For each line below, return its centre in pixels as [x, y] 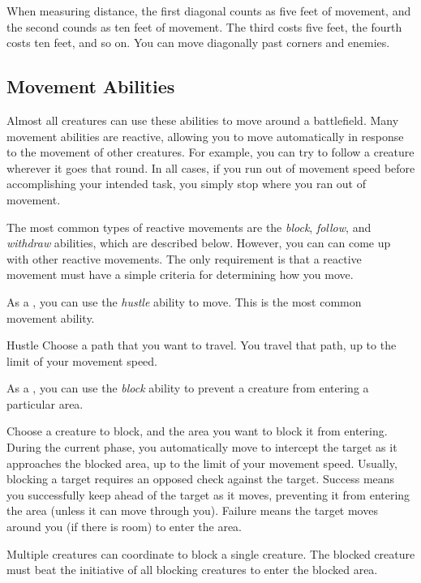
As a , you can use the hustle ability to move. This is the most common [184, 301]
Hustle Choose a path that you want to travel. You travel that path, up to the [202, 345]
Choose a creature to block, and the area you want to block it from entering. [197, 431]
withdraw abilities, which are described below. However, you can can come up [199, 243]
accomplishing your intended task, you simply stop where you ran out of [187, 184]
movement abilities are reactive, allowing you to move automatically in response [205, 136]
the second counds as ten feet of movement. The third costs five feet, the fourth [204, 26]
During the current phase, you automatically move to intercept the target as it [202, 447]
